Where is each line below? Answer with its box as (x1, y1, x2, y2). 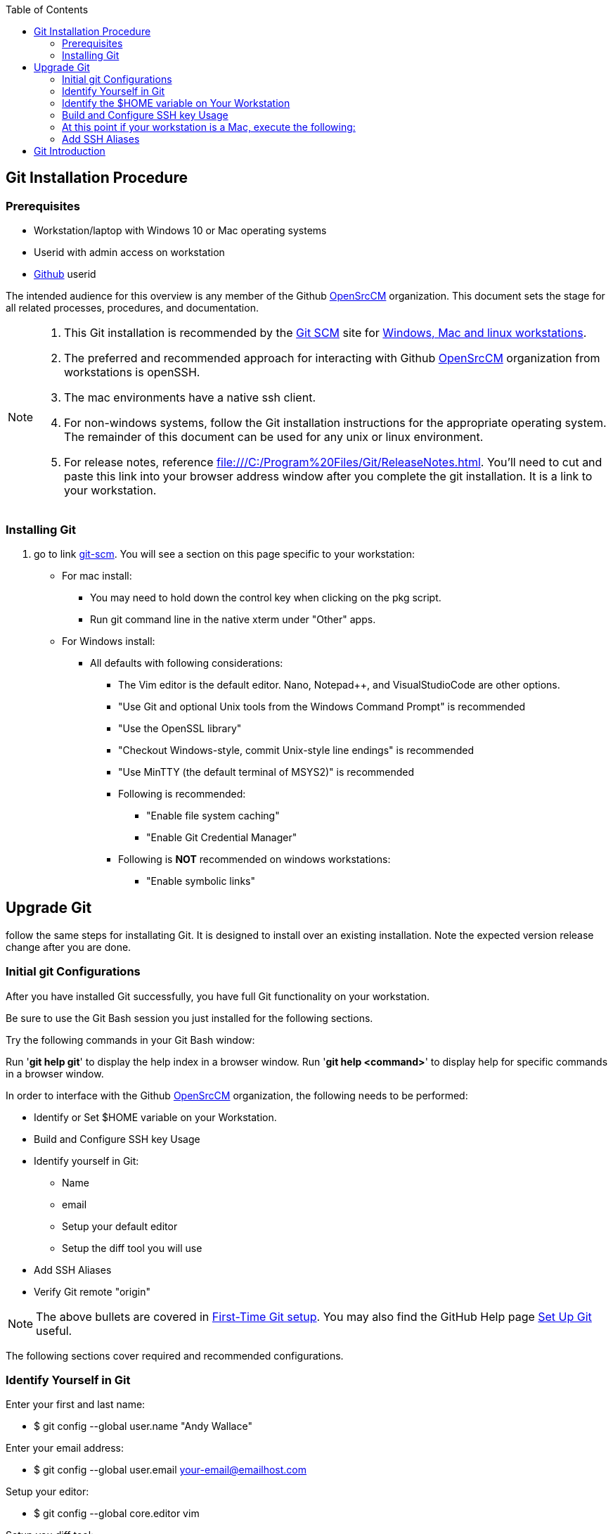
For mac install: (62, 569, 132, 582)
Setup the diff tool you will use (62, 1241, 202, 1254)
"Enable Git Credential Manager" (146, 831, 297, 843)
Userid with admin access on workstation (34, 246, 225, 259)
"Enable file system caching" (146, 809, 280, 822)
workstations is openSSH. (64, 365, 200, 380)
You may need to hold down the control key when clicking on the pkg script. (90, 591, 441, 603)
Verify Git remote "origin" (34, 1285, 150, 1298)
